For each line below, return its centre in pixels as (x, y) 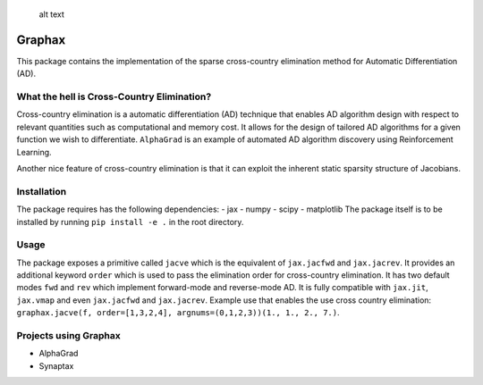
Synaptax (56, 365)
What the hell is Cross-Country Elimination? (114, 96)
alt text (51, 14)
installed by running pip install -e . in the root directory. (130, 222)
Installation (42, 191)
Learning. (34, 152)
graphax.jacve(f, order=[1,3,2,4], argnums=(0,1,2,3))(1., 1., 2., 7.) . (178, 313)
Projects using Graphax (68, 335)
